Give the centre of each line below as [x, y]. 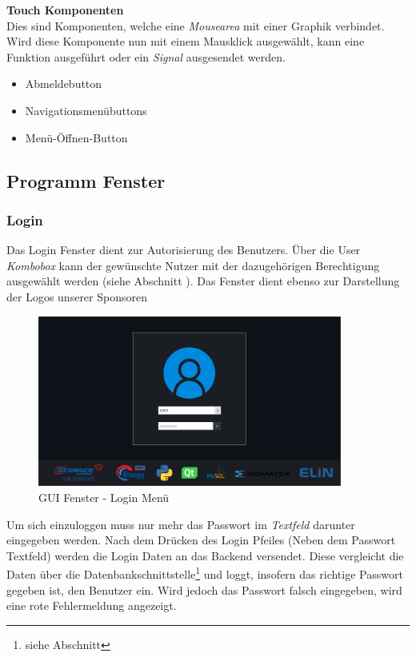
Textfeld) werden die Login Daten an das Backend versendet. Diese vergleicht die [205, 555]
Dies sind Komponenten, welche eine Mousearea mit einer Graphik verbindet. [196, 25]
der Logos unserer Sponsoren [77, 296]
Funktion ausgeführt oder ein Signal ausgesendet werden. [146, 56]
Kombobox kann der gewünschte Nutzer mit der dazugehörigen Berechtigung [193, 265]
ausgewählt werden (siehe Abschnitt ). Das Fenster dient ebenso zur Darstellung [203, 281]
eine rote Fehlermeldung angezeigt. [92, 605]
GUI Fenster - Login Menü [104, 498]
